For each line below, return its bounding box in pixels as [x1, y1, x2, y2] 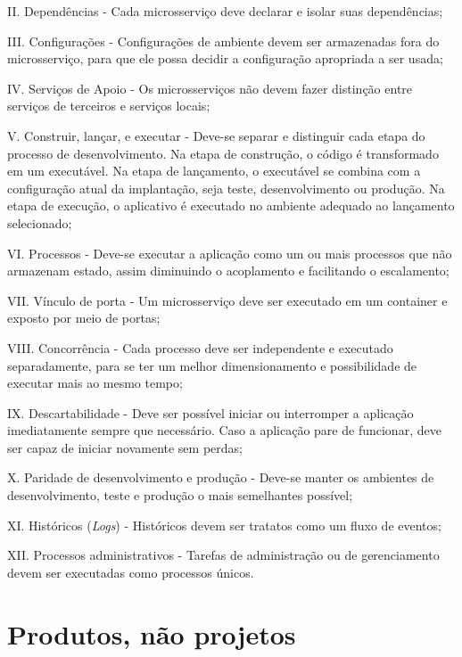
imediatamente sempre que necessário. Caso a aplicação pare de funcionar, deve [7, 421, 441, 439]
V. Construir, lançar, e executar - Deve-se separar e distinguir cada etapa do [7, 126, 425, 144]
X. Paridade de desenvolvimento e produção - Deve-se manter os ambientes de [7, 468, 434, 487]
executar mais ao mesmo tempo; [7, 374, 183, 392]
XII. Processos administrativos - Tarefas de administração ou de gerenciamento [7, 546, 440, 564]
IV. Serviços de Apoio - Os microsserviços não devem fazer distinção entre [7, 78, 413, 97]
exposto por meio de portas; [7, 308, 161, 327]
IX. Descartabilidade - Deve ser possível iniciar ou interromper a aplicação [7, 403, 414, 422]
